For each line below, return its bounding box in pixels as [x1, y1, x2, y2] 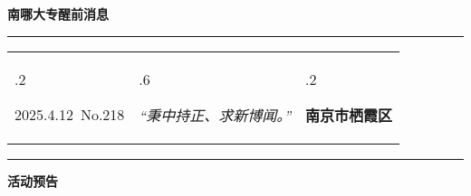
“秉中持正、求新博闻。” [139, 104, 292, 126]
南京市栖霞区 [305, 104, 393, 126]
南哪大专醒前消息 [7, 5, 109, 23]
